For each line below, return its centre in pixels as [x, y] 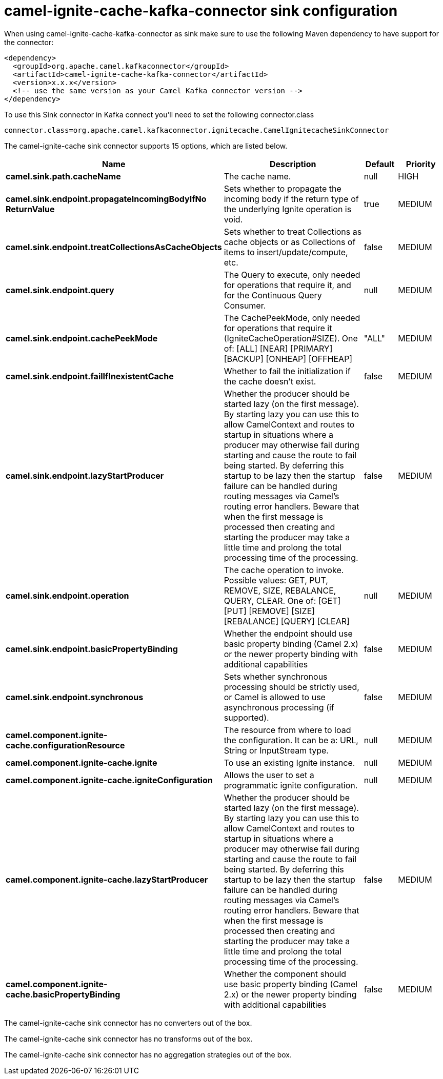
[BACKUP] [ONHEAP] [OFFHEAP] [288, 359]
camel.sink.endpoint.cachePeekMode [82, 338]
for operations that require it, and [287, 285]
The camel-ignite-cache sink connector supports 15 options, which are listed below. [146, 146]
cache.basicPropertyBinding [63, 994]
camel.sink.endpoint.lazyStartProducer [85, 475]
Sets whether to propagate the [283, 188]
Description [293, 164]
